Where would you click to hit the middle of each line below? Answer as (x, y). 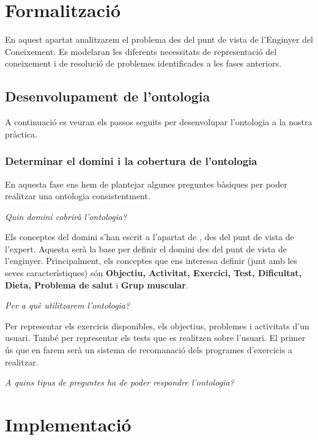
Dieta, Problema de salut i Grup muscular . (97, 284)
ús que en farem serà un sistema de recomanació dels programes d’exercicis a (149, 350)
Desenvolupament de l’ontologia (108, 96)
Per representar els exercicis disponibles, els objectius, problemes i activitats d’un (157, 325)
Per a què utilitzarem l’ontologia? (68, 305)
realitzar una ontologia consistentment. (78, 196)
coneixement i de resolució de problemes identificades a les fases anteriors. (143, 63)
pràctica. (21, 134)
